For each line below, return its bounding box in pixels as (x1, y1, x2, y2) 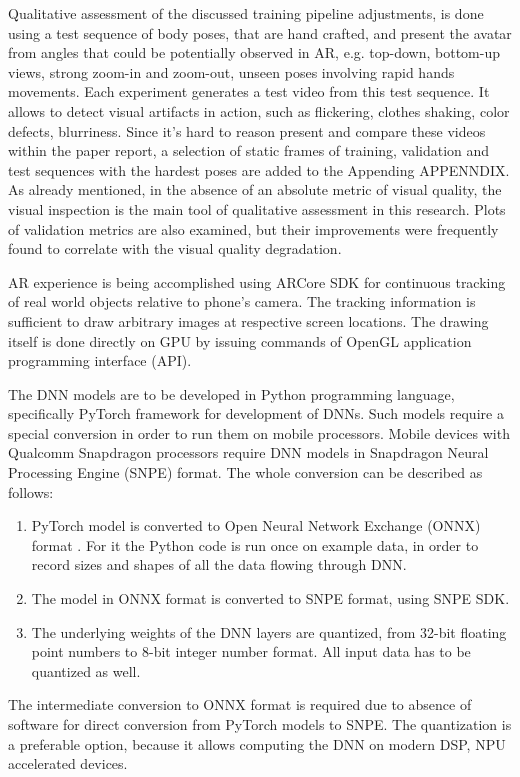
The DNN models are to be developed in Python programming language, (8, 383, 455, 404)
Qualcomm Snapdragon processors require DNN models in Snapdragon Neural (8, 442, 489, 463)
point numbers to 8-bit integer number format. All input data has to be (31, 641, 471, 662)
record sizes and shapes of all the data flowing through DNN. (31, 554, 407, 575)
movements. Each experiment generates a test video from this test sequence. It (8, 81, 490, 102)
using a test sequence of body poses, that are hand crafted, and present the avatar (8, 22, 512, 43)
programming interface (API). (8, 350, 192, 371)
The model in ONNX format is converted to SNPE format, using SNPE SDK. (31, 588, 510, 609)
